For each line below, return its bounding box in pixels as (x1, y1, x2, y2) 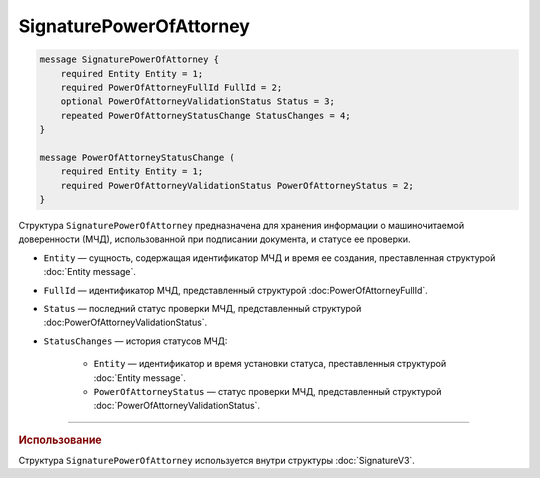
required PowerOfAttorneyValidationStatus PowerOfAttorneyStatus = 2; (60, 180, 415, 191)
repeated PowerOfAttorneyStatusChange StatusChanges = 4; (60, 110, 351, 121)
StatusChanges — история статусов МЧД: (43, 335, 228, 347)
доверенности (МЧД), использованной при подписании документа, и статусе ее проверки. (18, 233, 411, 245)
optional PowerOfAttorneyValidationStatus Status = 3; (60, 96, 335, 107)
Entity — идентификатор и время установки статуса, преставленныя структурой (93, 358, 447, 370)
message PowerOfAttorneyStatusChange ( (39, 151, 235, 163)
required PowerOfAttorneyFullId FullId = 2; (60, 81, 283, 93)
